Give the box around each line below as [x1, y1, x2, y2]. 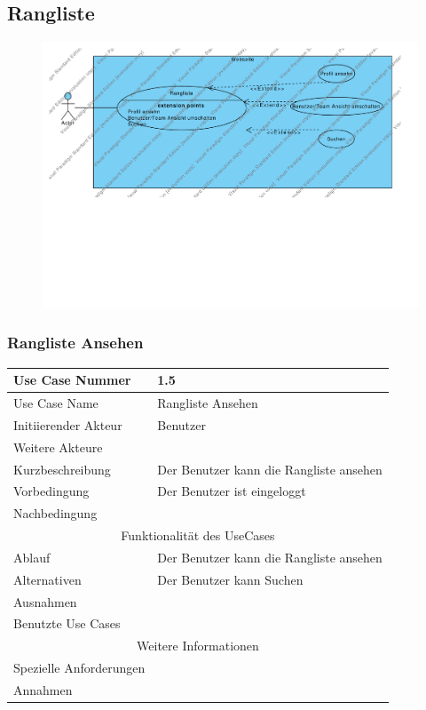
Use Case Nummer [13, 371, 131, 389]
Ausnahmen [13, 592, 77, 610]
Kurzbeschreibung [13, 459, 111, 478]
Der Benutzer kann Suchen [157, 570, 304, 588]
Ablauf [13, 547, 51, 566]
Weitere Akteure [13, 437, 103, 456]
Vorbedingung [13, 482, 90, 500]
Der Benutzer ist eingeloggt [157, 482, 306, 500]
